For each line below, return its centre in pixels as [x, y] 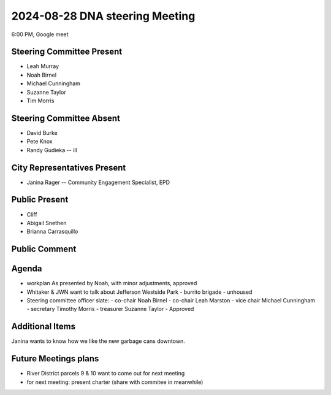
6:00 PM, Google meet [40, 34]
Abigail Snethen [47, 223]
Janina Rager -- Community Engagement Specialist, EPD [98, 182]
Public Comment [44, 249]
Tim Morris [40, 101]
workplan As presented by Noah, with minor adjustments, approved [112, 283]
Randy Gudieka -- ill [52, 150]
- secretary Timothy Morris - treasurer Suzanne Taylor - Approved [110, 309]
